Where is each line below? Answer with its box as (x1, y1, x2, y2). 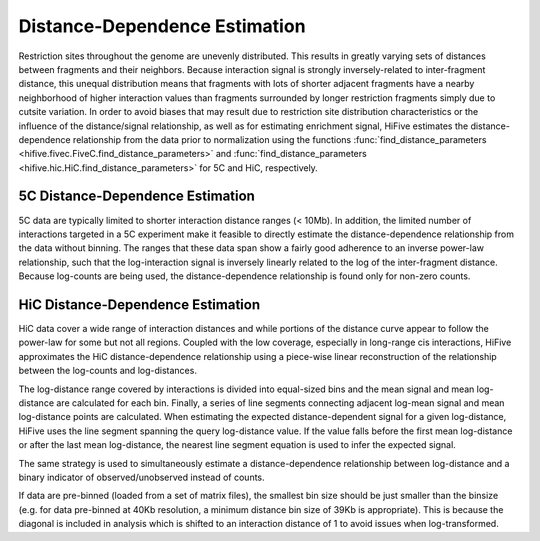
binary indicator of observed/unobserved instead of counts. (18, 471, 265, 483)
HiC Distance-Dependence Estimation (18, 296, 260, 313)
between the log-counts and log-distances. (18, 365, 197, 377)
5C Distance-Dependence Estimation (18, 188, 255, 205)
